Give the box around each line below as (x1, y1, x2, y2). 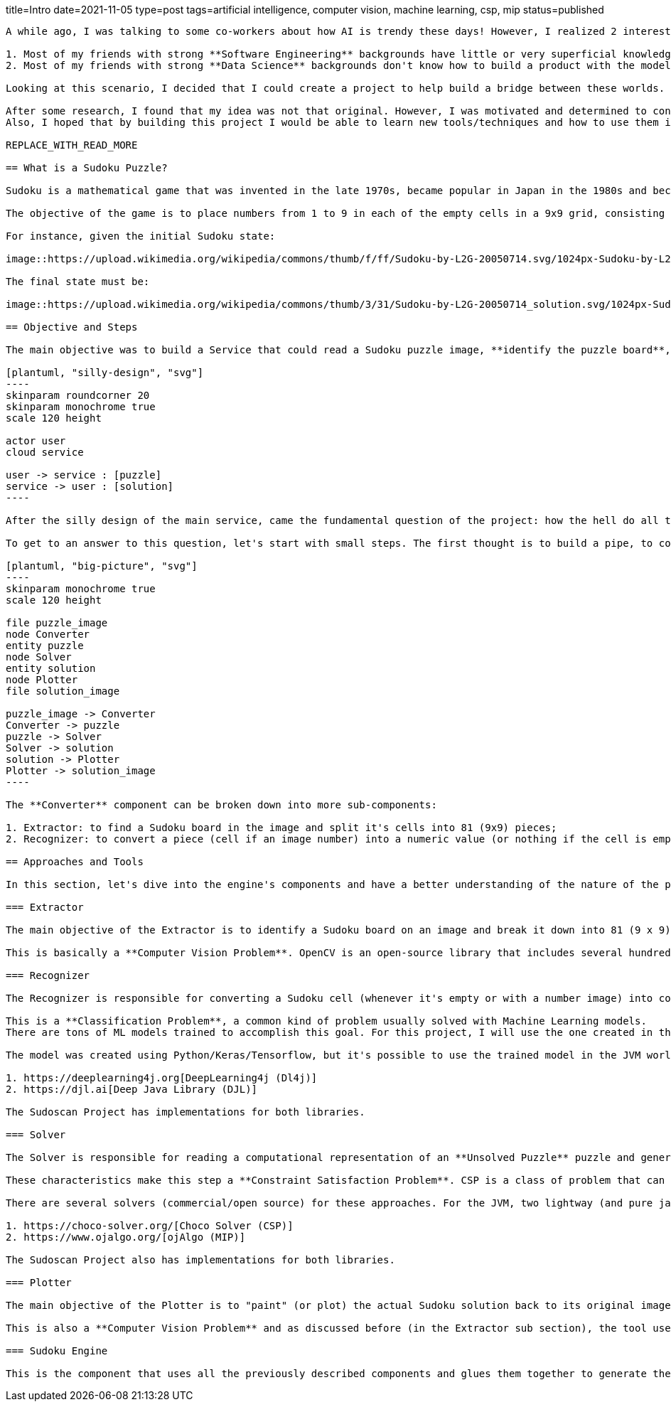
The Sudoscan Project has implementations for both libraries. (6, 1106, 365, 1118)
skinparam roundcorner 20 (6, 390, 150, 401)
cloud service (6, 446, 84, 458)
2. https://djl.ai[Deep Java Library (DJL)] (6, 1084, 258, 1095)
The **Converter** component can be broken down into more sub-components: (6, 799, 437, 811)
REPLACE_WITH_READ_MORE (6, 139, 138, 151)
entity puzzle (6, 640, 84, 651)
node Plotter (6, 674, 78, 685)
